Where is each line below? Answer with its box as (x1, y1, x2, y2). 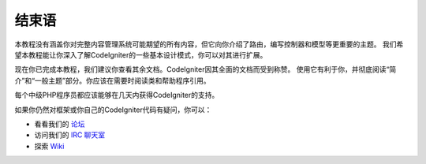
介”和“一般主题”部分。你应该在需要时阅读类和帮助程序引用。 (14, 76, 211, 85)
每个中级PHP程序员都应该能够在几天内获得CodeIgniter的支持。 (14, 91, 219, 100)
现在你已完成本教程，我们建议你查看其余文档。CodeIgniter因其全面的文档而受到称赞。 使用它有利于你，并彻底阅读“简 (14, 65, 397, 74)
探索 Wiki (34, 141, 65, 151)
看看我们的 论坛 (34, 119, 85, 129)
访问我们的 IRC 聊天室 (34, 130, 106, 140)
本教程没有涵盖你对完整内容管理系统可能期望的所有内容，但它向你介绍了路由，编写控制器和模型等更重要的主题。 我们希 (14, 39, 404, 49)
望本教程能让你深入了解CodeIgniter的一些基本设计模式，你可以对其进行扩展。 (14, 50, 267, 59)
